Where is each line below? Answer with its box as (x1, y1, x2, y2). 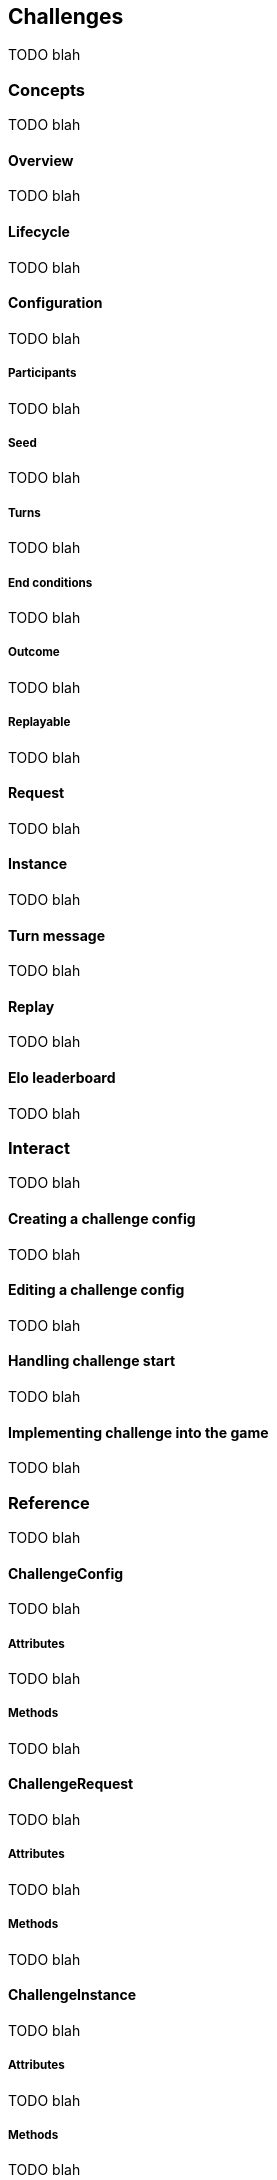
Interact (8, 1137, 70, 1158)
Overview (8, 151, 74, 169)
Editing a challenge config (8, 1281, 185, 1299)
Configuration (8, 294, 103, 312)
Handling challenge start (8, 1352, 176, 1370)
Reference (8, 1492, 90, 1513)
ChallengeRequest (8, 1775, 134, 1793)
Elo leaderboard (8, 1069, 116, 1086)
